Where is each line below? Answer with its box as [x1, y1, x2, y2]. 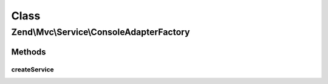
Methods [11, 47, 46, 57]
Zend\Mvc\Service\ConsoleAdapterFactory [11, 27, 191, 37]
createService [11, 65, 54, 74]
